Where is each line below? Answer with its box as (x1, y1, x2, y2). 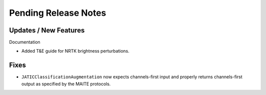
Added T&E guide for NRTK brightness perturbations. (21, 48, 130, 54)
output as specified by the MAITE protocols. (21, 81, 111, 87)
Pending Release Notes (9, 7, 106, 18)
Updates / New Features (9, 26, 85, 34)
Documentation (9, 39, 40, 45)
